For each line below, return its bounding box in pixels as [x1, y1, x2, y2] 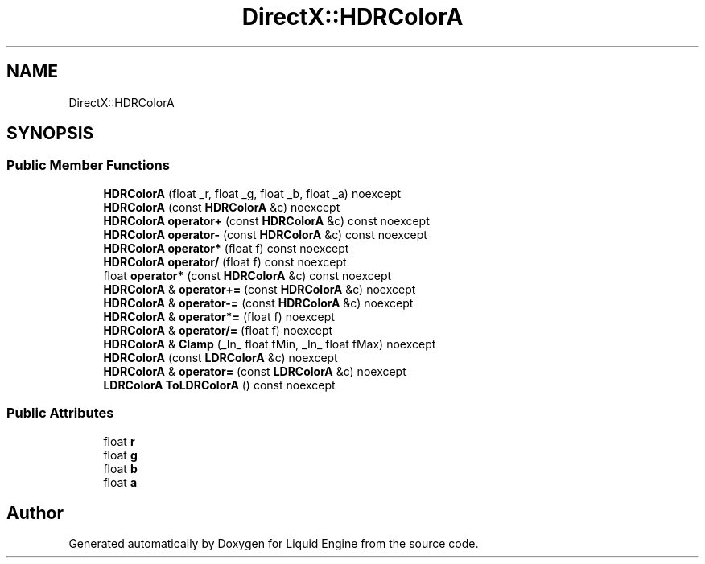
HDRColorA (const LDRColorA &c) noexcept [103, 350, 338, 364]
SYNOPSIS [6, 123, 94, 144]
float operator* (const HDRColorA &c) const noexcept [103, 268, 392, 282]
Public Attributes [6, 405, 114, 422]
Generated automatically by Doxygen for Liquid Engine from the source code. [68, 537, 479, 551]
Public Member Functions [6, 157, 170, 174]
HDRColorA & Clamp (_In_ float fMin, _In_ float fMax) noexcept [103, 336, 436, 351]
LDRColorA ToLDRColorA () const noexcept [103, 377, 336, 392]
